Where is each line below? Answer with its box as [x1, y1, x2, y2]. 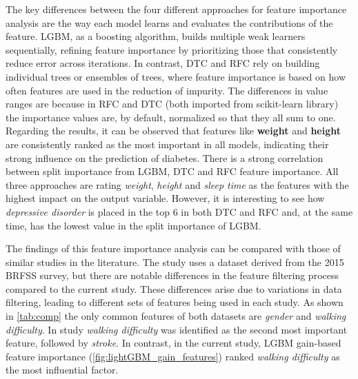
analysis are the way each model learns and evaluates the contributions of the [6, 15, 333, 30]
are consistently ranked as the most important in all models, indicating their [6, 136, 329, 151]
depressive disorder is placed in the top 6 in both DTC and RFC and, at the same [6, 204, 353, 218]
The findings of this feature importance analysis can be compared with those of [6, 241, 341, 256]
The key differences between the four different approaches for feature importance [6, 2, 347, 16]
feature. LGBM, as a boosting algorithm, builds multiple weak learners [6, 29, 306, 43]
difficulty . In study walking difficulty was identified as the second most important [6, 322, 348, 336]
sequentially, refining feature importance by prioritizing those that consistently [6, 42, 338, 57]
